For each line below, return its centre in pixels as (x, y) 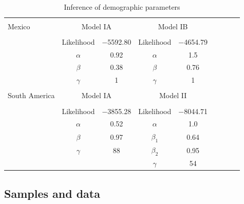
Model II (173, 95)
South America (31, 95)
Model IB (173, 26)
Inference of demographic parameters (122, 6)
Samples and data (52, 193)
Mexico (19, 26)
